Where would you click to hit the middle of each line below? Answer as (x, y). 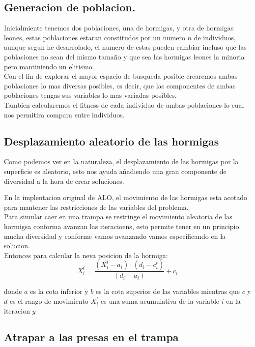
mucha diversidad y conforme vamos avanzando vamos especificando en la (115, 236)
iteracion (17, 310)
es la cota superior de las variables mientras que (168, 291)
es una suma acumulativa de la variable (160, 301)
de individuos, (215, 37)
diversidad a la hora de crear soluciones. (64, 181)
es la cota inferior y (59, 291)
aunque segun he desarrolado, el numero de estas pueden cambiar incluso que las (125, 47)
